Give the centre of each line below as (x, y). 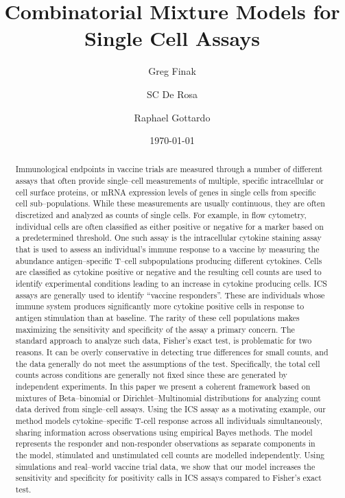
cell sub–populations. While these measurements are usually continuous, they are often (170, 203)
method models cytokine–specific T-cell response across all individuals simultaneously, (169, 420)
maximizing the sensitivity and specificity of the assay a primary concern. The (155, 329)
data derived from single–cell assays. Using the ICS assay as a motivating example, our (170, 409)
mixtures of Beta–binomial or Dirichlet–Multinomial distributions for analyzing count (168, 398)
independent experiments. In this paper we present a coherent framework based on (163, 386)
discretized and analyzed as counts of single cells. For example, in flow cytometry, (161, 215)
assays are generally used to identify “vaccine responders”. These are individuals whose (170, 295)
